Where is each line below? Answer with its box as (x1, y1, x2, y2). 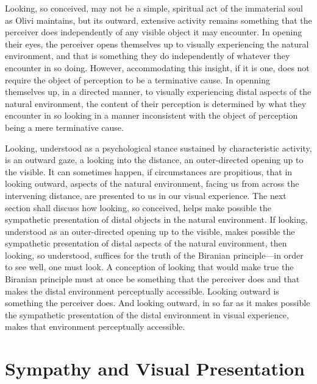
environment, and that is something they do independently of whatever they (5, 49, 290, 62)
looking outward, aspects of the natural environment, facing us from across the (5, 177, 299, 190)
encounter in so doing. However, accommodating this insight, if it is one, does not (5, 61, 310, 74)
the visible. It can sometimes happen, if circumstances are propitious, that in (5, 165, 293, 178)
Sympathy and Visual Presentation (5, 356, 305, 381)
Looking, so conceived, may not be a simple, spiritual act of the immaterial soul (5, 2, 304, 14)
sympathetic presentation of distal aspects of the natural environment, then (5, 237, 287, 250)
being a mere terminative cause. (5, 120, 124, 133)
